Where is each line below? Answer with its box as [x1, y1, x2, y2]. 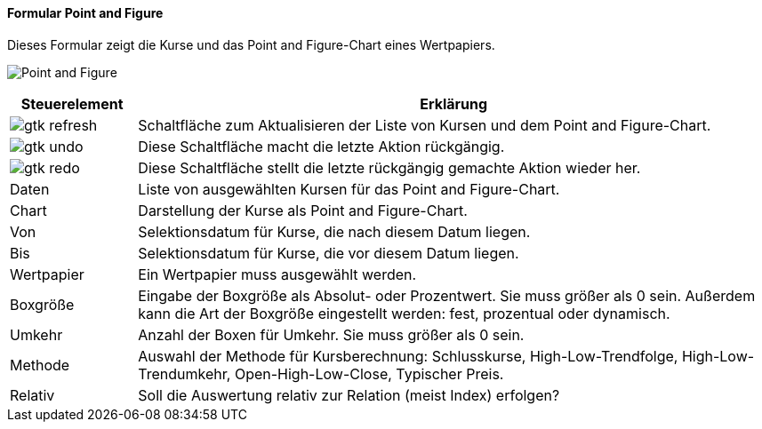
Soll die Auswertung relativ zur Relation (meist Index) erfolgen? [138, 385, 560, 404]
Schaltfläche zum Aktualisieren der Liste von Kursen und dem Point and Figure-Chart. [138, 115, 711, 134]
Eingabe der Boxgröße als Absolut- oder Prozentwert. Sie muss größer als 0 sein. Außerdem [138, 286, 756, 305]
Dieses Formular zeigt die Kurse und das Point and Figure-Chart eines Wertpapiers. [7, 36, 495, 52]
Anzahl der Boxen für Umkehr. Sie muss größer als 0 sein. [138, 325, 525, 344]
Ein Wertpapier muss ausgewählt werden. [138, 265, 417, 283]
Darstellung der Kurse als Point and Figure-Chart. [138, 201, 468, 219]
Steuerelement [20, 94, 124, 113]
